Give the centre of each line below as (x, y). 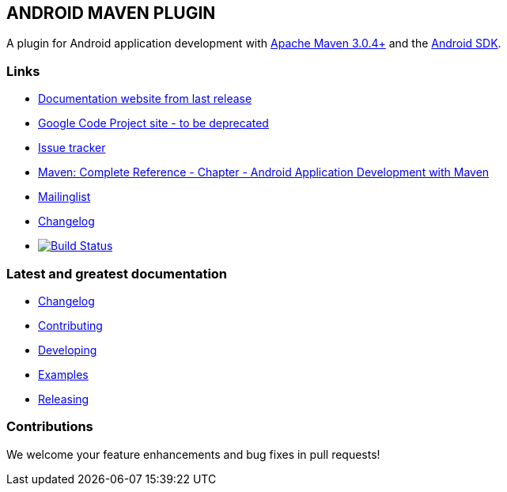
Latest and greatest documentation (117, 273)
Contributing (70, 325)
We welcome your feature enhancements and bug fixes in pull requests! (193, 454)
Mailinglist (64, 197)
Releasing (64, 399)
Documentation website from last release (145, 99)
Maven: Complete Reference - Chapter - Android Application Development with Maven (264, 172)
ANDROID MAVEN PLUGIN (111, 13)
